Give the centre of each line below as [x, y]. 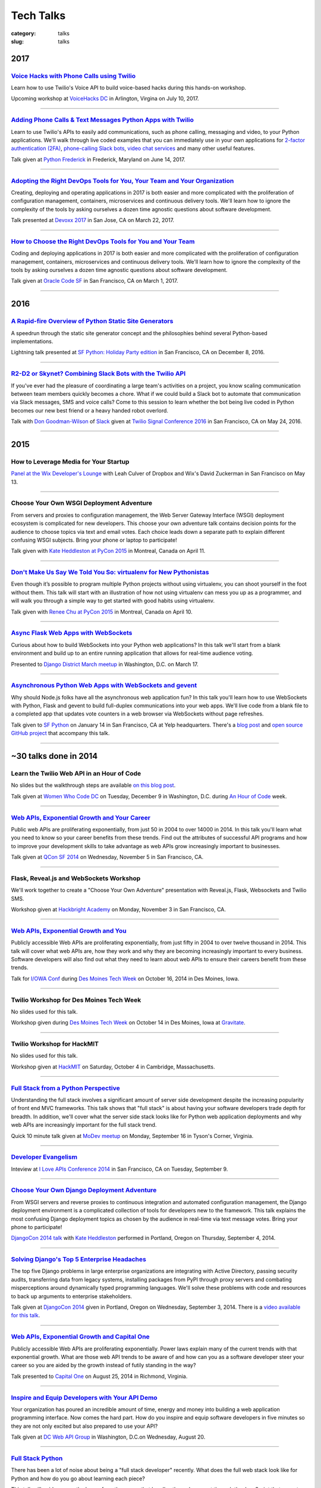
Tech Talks [38, 15]
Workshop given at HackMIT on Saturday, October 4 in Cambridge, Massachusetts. [113, 1067]
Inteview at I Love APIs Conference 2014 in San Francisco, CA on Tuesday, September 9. [119, 1169]
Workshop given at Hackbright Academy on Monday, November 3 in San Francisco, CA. [118, 909]
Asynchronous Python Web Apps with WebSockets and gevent [104, 686]
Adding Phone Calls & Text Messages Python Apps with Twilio [103, 120]
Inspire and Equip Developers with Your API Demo [84, 1398]
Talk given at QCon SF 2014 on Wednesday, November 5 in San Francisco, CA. [107, 857]
